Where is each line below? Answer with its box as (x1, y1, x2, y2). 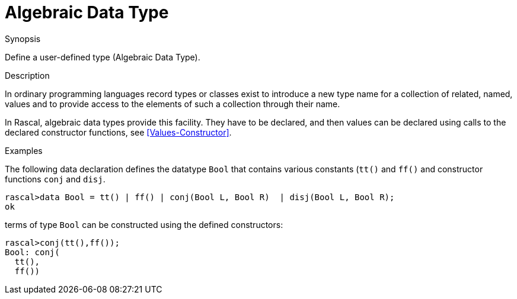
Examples (5, 145, 43, 156)
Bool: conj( (5, 247, 60, 257)
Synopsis (5, 33, 41, 44)
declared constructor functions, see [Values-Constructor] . (5, 127, 232, 137)
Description (5, 70, 50, 81)
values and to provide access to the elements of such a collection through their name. (5, 98, 340, 109)
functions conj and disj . (5, 173, 106, 184)
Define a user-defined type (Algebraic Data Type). (5, 52, 200, 62)
